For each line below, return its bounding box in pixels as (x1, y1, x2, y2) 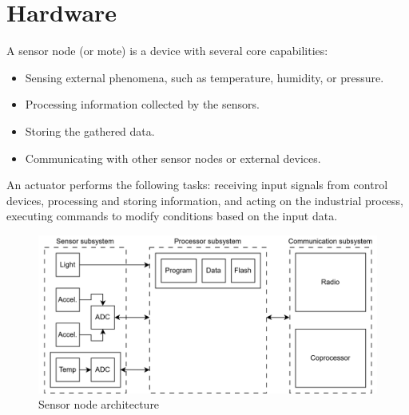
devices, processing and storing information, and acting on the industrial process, (6, 192, 403, 208)
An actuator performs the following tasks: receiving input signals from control (6, 176, 388, 193)
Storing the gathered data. (25, 122, 155, 139)
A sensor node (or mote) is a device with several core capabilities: (6, 42, 328, 59)
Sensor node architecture (38, 396, 160, 413)
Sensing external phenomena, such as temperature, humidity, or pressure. (25, 69, 384, 85)
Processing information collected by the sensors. (25, 96, 260, 113)
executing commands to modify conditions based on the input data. (6, 207, 338, 224)
